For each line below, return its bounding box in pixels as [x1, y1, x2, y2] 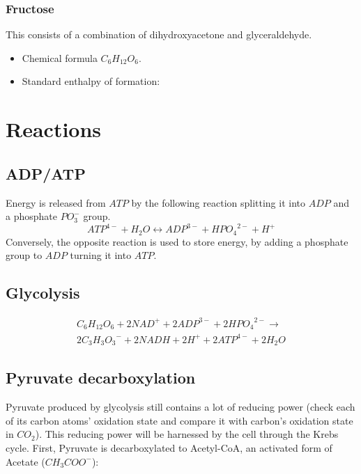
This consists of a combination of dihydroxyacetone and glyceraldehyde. [6, 27, 312, 42]
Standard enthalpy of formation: [22, 74, 160, 88]
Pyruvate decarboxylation [6, 367, 196, 388]
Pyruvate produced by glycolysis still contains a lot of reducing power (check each [6, 400, 355, 414]
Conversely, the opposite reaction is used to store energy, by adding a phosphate [6, 234, 348, 248]
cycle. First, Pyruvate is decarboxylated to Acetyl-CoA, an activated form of [6, 441, 332, 455]
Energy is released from [6, 195, 106, 210]
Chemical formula [22, 50, 98, 65]
